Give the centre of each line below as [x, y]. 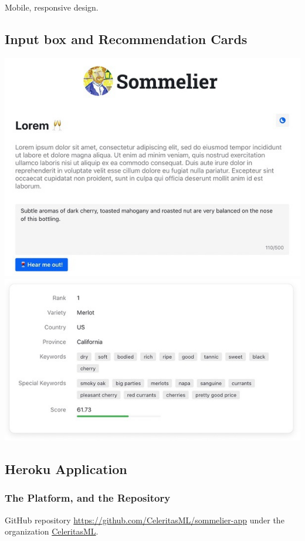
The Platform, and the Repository [88, 498]
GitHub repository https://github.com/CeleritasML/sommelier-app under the [145, 520]
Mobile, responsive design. [52, 7]
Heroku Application [66, 469]
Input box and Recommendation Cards [126, 38]
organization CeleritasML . [52, 531]
